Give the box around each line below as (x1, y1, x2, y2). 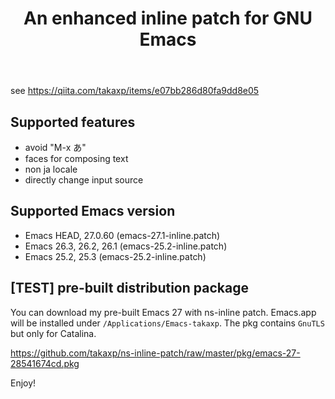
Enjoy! (10, 377, 37, 389)
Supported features (10, 113, 136, 131)
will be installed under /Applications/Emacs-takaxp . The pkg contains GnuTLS (10, 317, 325, 329)
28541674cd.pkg (10, 357, 80, 369)
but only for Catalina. (10, 327, 97, 339)
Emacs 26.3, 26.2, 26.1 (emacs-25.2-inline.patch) (24, 240, 228, 252)
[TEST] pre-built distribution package (10, 280, 249, 297)
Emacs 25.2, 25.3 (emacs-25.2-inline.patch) (24, 250, 207, 262)
